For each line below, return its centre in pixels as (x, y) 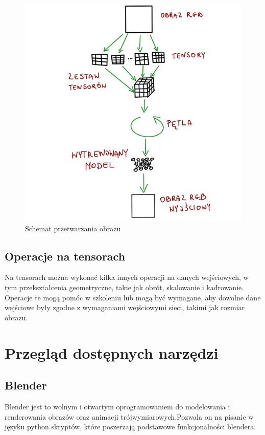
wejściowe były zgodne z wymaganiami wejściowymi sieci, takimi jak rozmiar (125, 307)
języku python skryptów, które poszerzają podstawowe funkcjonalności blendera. (130, 427)
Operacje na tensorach (65, 256)
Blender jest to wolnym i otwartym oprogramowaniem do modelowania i (117, 406)
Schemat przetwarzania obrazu (73, 228)
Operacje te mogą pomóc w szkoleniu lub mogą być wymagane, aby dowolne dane (133, 297)
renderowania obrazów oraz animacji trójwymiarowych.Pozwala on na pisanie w (129, 416)
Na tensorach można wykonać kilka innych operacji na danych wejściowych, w (127, 277)
